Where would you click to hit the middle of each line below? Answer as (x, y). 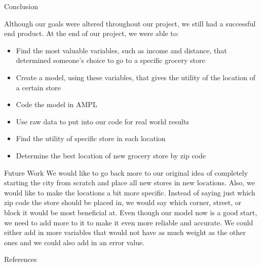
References (21, 259)
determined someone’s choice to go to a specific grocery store (110, 60)
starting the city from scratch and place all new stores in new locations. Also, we (129, 182)
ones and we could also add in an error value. (74, 242)
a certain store (38, 87)
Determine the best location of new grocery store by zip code (111, 155)
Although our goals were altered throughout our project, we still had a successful (130, 23)
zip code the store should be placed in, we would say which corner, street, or (123, 202)
